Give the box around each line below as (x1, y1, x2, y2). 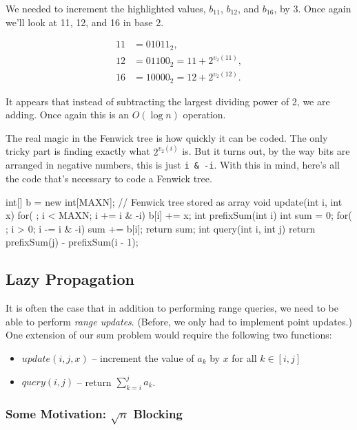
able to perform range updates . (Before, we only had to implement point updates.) (6, 314, 352, 328)
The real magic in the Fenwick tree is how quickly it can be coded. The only (6, 130, 328, 144)
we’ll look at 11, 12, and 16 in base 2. (6, 14, 164, 29)
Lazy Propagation (6, 268, 134, 290)
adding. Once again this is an (6, 107, 130, 122)
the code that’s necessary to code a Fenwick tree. (6, 171, 212, 185)
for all (232, 350, 257, 365)
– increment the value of (92, 350, 194, 365)
